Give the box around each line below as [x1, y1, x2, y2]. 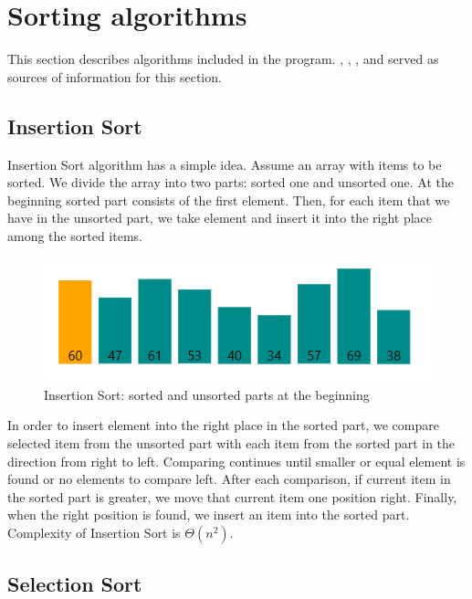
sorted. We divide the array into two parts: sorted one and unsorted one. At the [7, 173, 454, 192]
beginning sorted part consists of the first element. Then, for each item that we [7, 190, 450, 209]
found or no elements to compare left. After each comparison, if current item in [7, 469, 451, 489]
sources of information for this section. [7, 67, 222, 86]
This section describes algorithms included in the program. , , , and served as [7, 49, 439, 68]
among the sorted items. [7, 226, 142, 245]
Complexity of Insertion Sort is [7, 522, 181, 541]
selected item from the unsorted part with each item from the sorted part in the [7, 433, 456, 452]
